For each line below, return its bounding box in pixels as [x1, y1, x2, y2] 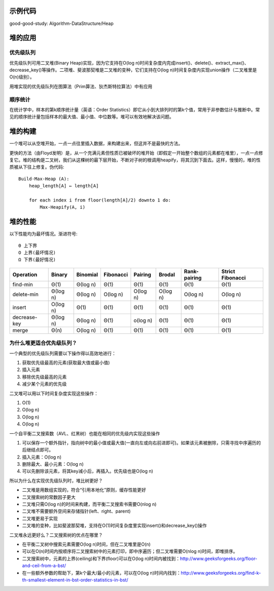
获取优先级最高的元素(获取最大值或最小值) [22, 359, 110, 366]
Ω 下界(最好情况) [18, 257, 56, 263]
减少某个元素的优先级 [22, 381, 67, 387]
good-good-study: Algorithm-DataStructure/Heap [9, 20, 114, 26]
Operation [12, 271, 38, 278]
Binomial [76, 271, 98, 278]
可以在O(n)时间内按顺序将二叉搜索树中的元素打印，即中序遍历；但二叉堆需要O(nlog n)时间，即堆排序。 [22, 548, 238, 554]
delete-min [12, 291, 39, 298]
